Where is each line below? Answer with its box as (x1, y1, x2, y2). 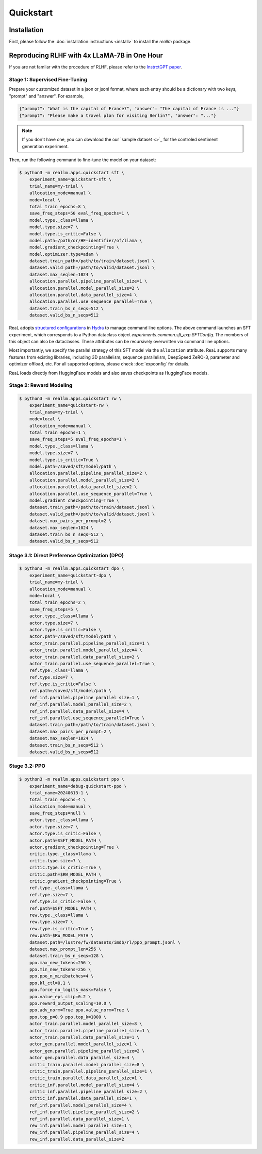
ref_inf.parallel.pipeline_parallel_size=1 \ (29, 694, 140, 700)
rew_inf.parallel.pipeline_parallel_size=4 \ (29, 1130, 140, 1135)
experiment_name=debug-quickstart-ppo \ (29, 783, 127, 789)
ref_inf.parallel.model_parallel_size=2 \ (29, 702, 132, 707)
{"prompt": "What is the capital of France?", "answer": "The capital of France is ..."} (19, 106, 240, 112)
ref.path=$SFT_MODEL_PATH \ (29, 906, 97, 911)
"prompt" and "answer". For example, (9, 93, 84, 99)
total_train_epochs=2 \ (29, 600, 86, 605)
